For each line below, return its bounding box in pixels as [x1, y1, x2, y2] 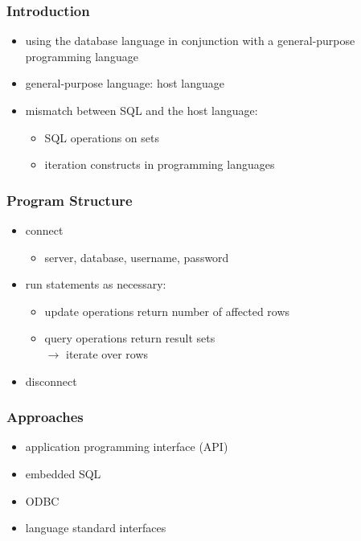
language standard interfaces [25, 519, 166, 536]
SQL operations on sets [44, 129, 160, 145]
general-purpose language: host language [25, 75, 225, 92]
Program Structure [6, 190, 133, 210]
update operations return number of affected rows [44, 302, 290, 319]
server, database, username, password [44, 248, 229, 265]
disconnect [25, 372, 77, 389]
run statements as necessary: [25, 276, 166, 293]
